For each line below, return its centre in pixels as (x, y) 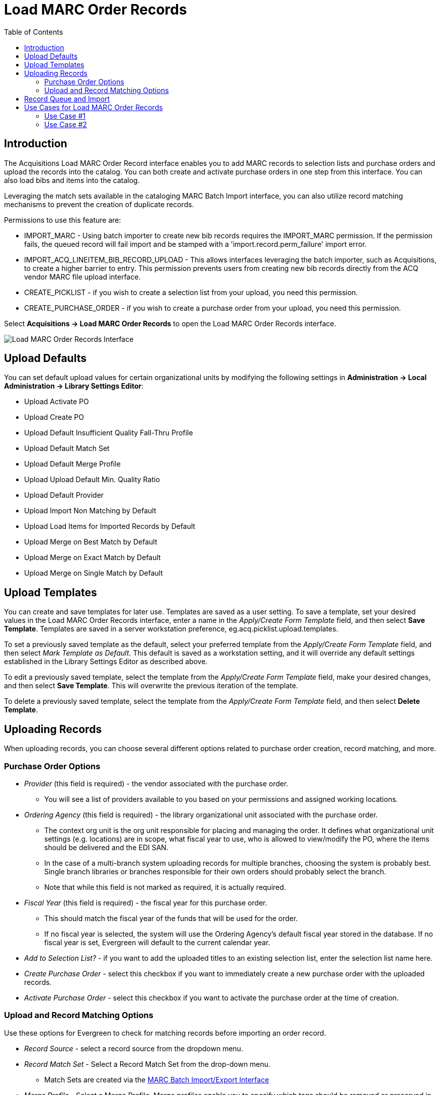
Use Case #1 (65, 116)
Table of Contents (34, 32)
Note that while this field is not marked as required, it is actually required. (165, 887)
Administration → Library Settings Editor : (74, 386)
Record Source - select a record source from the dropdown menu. (134, 1048)
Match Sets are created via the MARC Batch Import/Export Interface (157, 1079)
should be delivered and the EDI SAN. (106, 847)
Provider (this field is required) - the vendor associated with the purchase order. (156, 783)
